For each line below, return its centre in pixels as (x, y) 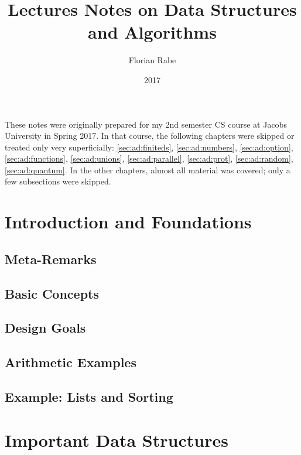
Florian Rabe (152, 60)
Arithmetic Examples (71, 362)
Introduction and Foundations (128, 222)
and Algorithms (152, 32)
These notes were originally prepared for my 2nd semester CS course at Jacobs (146, 124)
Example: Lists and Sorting (89, 396)
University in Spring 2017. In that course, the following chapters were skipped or (150, 136)
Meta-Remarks (51, 259)
